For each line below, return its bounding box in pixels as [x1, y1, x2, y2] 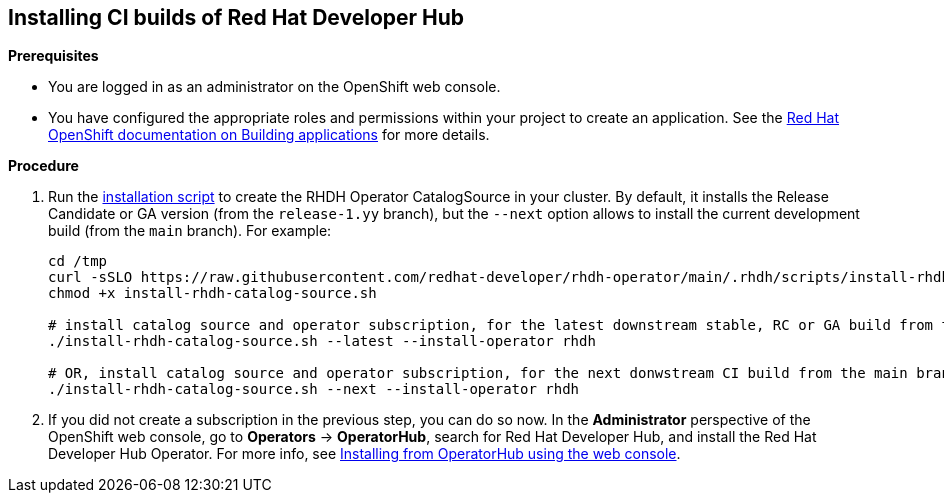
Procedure [8, 157, 79, 175]
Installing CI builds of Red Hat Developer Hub [8, 5, 465, 30]
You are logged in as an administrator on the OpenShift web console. [48, 78, 501, 96]
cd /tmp [48, 253, 108, 270]
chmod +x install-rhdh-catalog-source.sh [48, 285, 377, 302]
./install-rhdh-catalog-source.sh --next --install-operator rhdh [48, 381, 580, 398]
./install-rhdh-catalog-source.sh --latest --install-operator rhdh [48, 333, 596, 350]
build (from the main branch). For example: [48, 222, 332, 240]
